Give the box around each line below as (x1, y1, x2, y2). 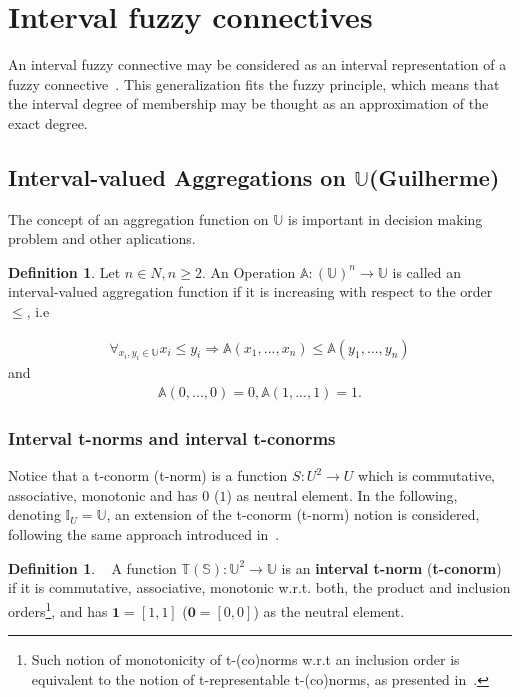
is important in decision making (288, 208, 483, 229)
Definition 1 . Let (8, 261, 121, 282)
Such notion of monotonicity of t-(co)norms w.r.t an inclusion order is (31, 649, 460, 670)
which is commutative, (358, 465, 496, 486)
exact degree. (8, 112, 88, 133)
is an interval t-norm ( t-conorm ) (281, 557, 502, 578)
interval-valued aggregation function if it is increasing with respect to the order (8, 281, 493, 302)
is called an (392, 261, 462, 282)
